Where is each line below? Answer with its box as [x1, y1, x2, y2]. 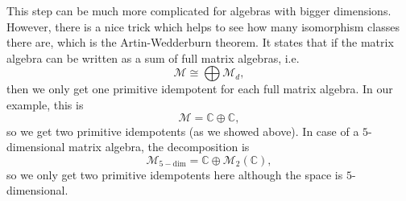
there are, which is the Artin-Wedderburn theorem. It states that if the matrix [6, 34, 394, 51]
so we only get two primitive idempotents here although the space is [6, 166, 343, 183]
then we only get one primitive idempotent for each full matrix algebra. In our [6, 80, 393, 97]
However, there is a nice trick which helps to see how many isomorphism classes [6, 18, 400, 35]
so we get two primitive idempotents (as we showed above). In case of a [6, 122, 359, 139]
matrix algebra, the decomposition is [68, 138, 250, 155]
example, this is [6, 96, 84, 113]
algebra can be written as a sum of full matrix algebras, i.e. [6, 49, 300, 66]
